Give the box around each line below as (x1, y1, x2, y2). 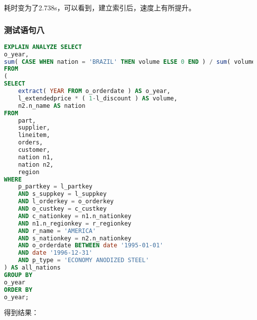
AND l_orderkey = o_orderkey (18, 198, 114, 205)
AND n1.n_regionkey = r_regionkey (18, 220, 131, 227)
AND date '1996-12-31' (18, 249, 93, 257)
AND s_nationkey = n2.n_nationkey (18, 234, 131, 242)
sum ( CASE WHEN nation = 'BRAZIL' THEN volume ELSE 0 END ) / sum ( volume (4, 58, 256, 65)
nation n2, (18, 161, 54, 168)
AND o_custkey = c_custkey (18, 205, 107, 213)
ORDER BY (4, 286, 33, 293)
